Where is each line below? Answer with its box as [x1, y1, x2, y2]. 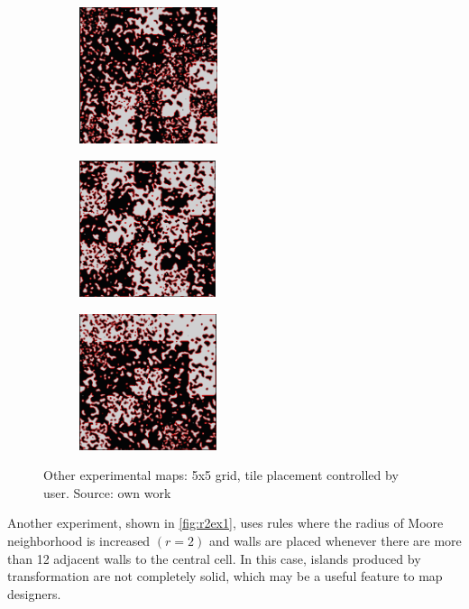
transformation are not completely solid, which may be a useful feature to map [7, 567, 443, 586]
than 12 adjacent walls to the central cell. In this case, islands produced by [7, 549, 421, 567]
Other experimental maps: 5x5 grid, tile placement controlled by [43, 466, 399, 484]
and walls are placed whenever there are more [208, 531, 462, 550]
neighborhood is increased [7, 531, 151, 550]
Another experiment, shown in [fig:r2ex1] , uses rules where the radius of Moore [7, 513, 444, 532]
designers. [7, 584, 61, 603]
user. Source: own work [43, 483, 171, 502]
